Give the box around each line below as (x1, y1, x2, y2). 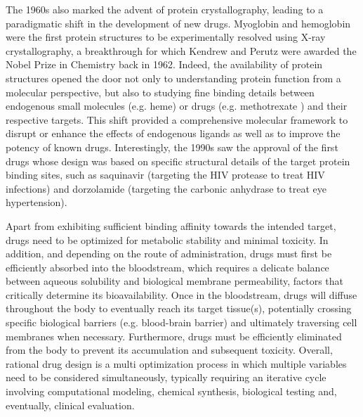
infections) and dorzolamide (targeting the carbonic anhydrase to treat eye (6, 181, 326, 195)
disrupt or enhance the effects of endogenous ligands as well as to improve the (6, 126, 341, 141)
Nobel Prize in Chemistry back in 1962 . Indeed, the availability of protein (6, 57, 323, 72)
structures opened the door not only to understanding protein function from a (6, 70, 341, 85)
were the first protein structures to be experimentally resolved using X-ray (6, 30, 326, 44)
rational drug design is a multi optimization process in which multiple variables (6, 356, 347, 371)
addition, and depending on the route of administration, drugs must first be (6, 246, 332, 261)
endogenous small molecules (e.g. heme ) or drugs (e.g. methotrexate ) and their (6, 98, 348, 113)
